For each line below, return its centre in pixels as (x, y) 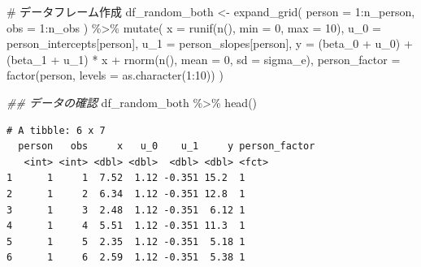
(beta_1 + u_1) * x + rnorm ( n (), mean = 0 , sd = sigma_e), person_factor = (204, 59)
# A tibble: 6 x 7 (56, 130)
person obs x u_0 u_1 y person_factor (167, 146)
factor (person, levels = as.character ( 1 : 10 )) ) (115, 75)
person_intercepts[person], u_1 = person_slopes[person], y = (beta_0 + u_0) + (210, 43)
